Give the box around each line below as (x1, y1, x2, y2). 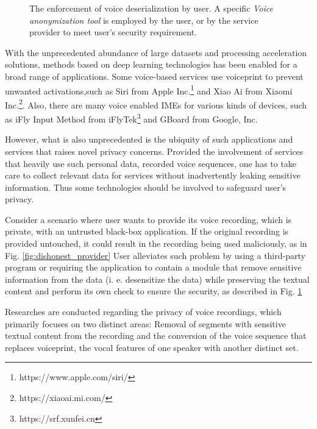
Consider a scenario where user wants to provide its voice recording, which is (5, 213, 292, 225)
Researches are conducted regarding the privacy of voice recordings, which (5, 305, 282, 318)
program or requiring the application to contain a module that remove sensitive (5, 261, 302, 274)
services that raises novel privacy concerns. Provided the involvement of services (5, 144, 304, 157)
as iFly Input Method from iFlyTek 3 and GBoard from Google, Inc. (5, 111, 258, 125)
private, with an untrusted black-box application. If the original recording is (5, 225, 289, 238)
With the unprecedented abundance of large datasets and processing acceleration (5, 46, 307, 58)
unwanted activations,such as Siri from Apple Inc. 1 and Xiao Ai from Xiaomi (5, 82, 293, 97)
